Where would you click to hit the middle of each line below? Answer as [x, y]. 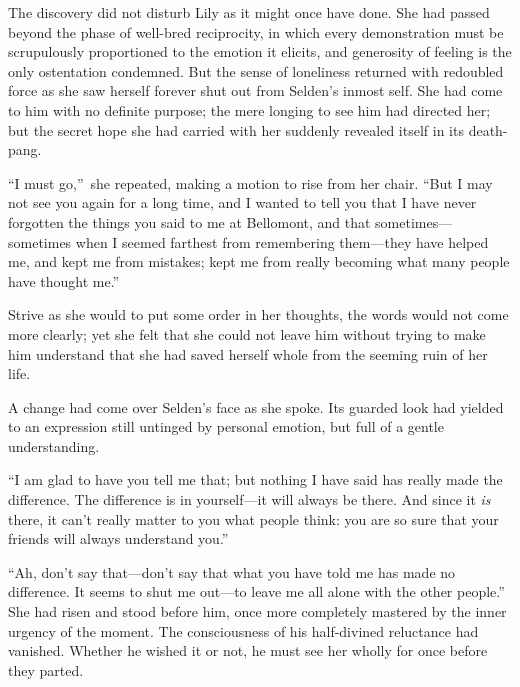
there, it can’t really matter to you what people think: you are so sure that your [253, 518]
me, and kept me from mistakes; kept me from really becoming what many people [259, 261]
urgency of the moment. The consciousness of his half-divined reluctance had [243, 630]
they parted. [46, 669]
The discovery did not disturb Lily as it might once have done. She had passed [249, 12]
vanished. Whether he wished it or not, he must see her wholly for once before [248, 650]
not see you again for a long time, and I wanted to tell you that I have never [242, 202]
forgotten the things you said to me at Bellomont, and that [189, 221]
